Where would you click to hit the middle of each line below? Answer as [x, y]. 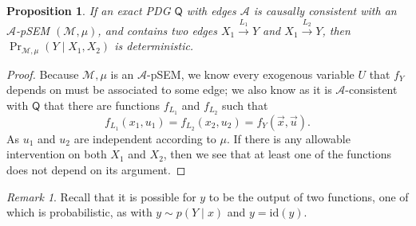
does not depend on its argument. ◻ [96, 170]
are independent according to [145, 138]
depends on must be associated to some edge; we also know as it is [169, 90]
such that [245, 105]
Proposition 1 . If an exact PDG [89, 10]
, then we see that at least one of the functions [277, 154]
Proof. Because [43, 74]
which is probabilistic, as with [79, 212]
